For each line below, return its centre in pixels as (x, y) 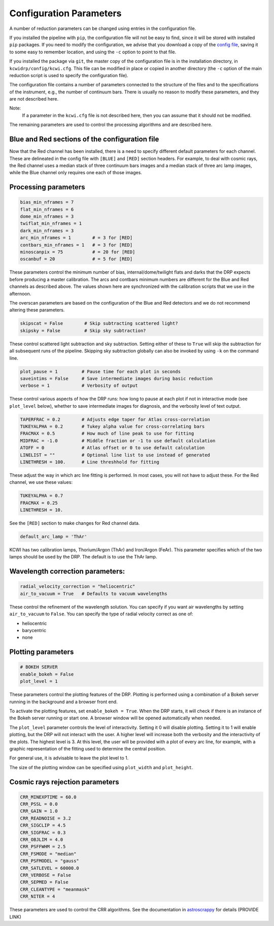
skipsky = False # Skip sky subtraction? (83, 330)
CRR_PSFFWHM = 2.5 (43, 847)
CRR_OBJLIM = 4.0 (42, 840)
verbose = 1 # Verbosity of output (79, 386)
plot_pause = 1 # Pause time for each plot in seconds (100, 371)
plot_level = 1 (39, 681)
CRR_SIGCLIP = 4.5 (43, 825)
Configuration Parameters (65, 13)
